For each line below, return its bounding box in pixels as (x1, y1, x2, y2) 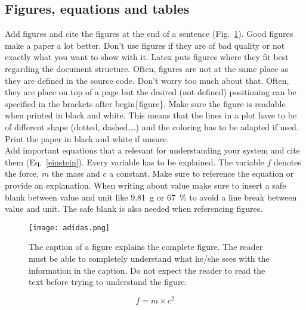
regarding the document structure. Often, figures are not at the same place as (5, 62, 289, 74)
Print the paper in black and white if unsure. (5, 132, 169, 145)
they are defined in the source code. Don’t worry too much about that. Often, (5, 74, 289, 86)
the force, (5, 167, 39, 180)
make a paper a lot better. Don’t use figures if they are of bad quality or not (5, 39, 285, 51)
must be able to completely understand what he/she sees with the (29, 252, 270, 264)
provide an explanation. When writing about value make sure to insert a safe (5, 179, 286, 191)
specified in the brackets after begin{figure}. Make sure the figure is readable (5, 97, 286, 109)
